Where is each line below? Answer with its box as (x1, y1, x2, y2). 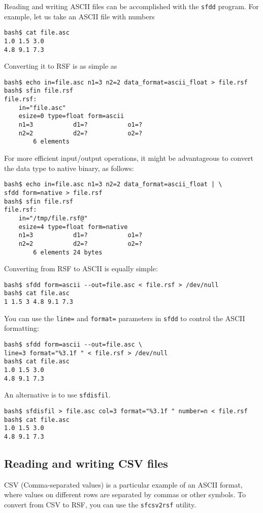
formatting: (4, 323, 39, 333)
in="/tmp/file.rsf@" (18, 214, 88, 222)
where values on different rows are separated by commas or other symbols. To (4, 489, 246, 500)
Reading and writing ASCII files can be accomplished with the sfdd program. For (4, 1, 259, 11)
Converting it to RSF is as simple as (4, 61, 117, 71)
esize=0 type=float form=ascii (18, 112, 124, 120)
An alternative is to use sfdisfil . (4, 389, 111, 400)
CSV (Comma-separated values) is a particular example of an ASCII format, (4, 479, 243, 490)
